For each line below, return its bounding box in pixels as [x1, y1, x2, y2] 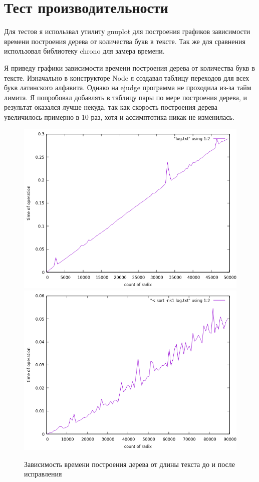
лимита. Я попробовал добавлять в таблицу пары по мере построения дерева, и [4, 92, 247, 102]
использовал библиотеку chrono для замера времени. [4, 46, 165, 56]
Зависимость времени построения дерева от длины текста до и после [24, 458, 235, 469]
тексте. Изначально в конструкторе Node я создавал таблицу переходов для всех [4, 72, 249, 83]
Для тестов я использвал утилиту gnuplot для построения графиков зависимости [4, 26, 250, 37]
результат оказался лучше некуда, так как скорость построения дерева [4, 102, 218, 112]
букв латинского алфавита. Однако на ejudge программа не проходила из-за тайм [4, 82, 251, 93]
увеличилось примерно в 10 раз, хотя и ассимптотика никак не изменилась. [4, 111, 234, 122]
